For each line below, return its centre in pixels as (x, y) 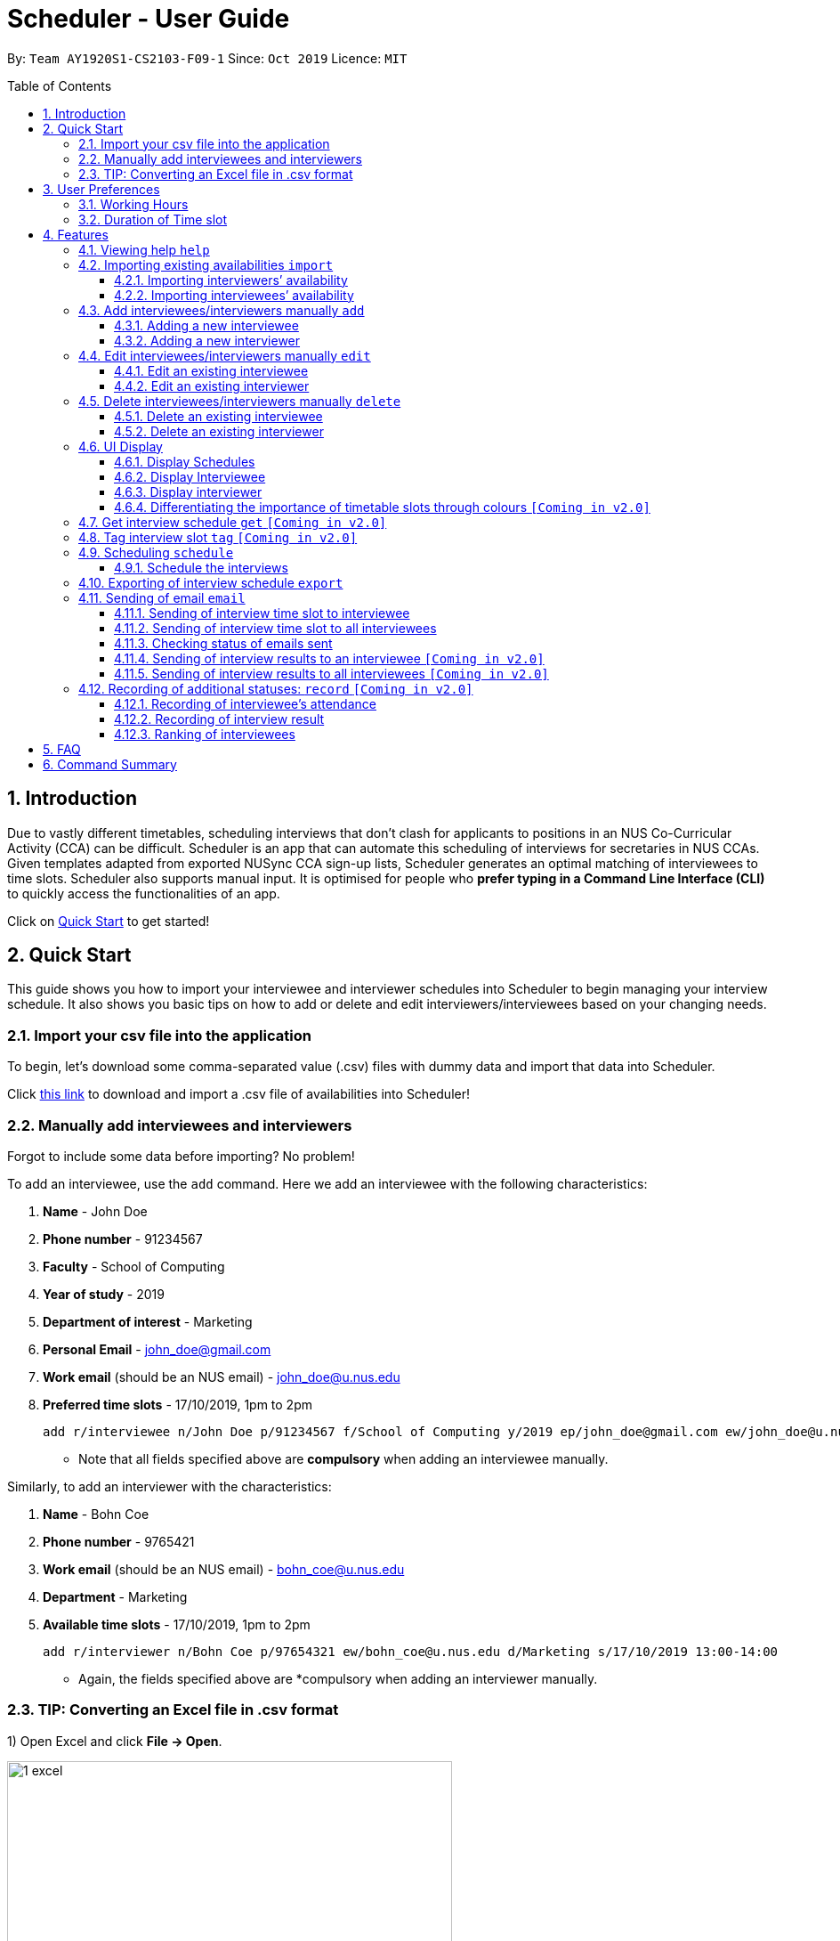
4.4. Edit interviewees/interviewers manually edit (225, 355)
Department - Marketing (115, 1596)
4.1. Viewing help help (144, 249)
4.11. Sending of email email (162, 597)
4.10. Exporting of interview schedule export (211, 582)
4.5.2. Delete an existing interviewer (219, 431)
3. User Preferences (101, 189)
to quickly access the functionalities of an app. (144, 893)
